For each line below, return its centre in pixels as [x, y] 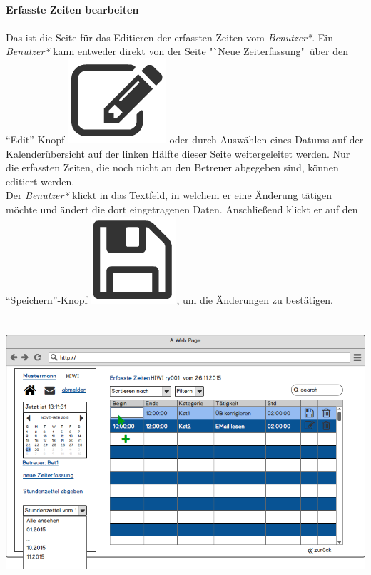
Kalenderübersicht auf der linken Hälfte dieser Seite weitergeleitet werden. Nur [178, 153]
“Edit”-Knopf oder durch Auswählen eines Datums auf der [185, 139]
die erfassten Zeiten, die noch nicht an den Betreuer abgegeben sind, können [172, 167]
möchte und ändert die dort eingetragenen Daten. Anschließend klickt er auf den [182, 209]
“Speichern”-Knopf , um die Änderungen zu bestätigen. [169, 299]
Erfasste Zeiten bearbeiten [72, 9]
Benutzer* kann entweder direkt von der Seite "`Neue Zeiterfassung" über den [177, 51]
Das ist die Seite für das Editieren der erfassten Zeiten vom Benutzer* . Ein [169, 37]
